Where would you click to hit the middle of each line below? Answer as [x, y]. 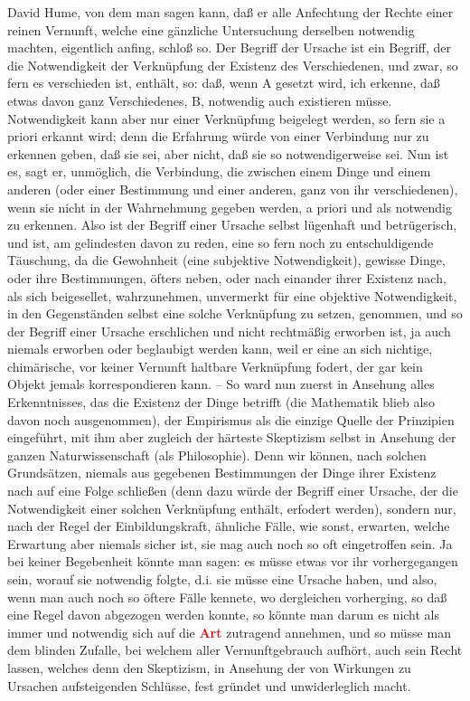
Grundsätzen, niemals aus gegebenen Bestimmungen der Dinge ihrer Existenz [222, 473]
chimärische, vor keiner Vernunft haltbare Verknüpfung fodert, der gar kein [215, 366]
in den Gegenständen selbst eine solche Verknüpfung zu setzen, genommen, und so [235, 313]
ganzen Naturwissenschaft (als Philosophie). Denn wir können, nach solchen [217, 455]
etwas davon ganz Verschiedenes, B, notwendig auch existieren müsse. [200, 100]
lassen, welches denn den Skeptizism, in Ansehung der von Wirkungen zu [209, 667]
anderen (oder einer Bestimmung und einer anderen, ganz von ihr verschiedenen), [233, 189]
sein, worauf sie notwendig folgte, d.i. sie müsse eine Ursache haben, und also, [222, 579]
